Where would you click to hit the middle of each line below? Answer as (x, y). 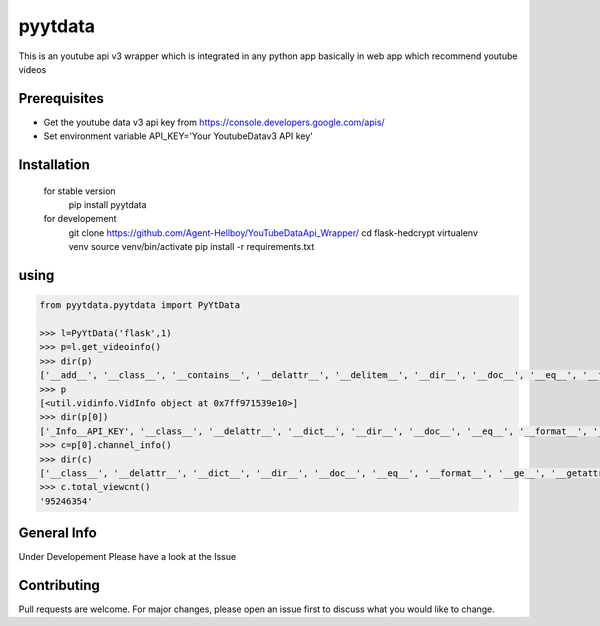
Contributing (59, 585)
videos (32, 69)
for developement (80, 219)
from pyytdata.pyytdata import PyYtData (139, 305)
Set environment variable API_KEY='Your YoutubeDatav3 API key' (178, 136)
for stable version (79, 191)
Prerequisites (61, 98)
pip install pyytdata (107, 205)
